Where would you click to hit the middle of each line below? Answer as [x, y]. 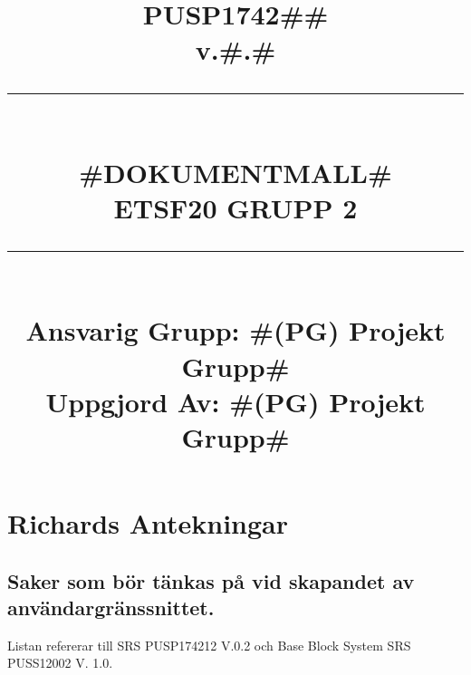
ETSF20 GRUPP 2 [235, 207]
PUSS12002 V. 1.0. [60, 663]
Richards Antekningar [148, 523]
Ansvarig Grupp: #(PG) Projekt [235, 330]
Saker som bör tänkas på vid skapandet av [211, 580]
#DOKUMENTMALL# [235, 172]
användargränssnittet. [111, 607]
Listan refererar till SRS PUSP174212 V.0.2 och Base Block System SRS [209, 645]
